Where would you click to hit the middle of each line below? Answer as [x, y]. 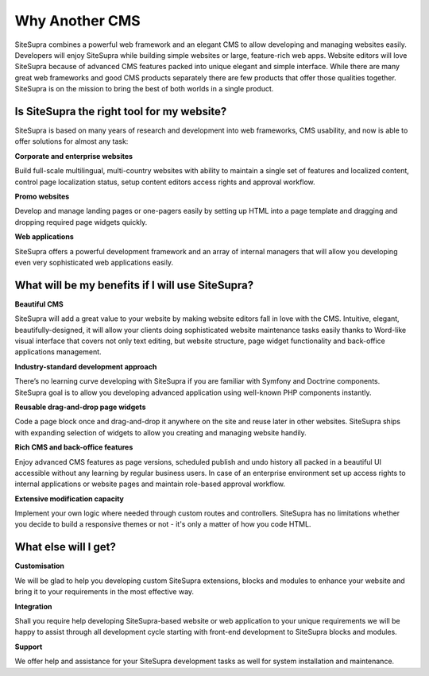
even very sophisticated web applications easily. [94, 262]
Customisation [40, 566]
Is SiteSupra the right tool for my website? [121, 111]
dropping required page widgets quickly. [81, 222]
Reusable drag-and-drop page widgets [80, 407]
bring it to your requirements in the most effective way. [104, 592]
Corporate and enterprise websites [74, 156]
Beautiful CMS [39, 304]
